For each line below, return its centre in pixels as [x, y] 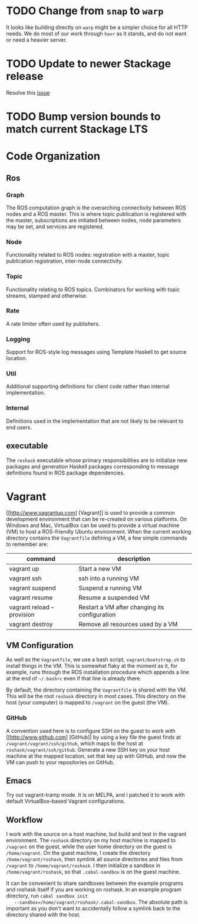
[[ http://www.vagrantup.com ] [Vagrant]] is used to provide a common [91, 513]
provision [22, 615]
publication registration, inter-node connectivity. [65, 261]
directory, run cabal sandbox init [47, 896]
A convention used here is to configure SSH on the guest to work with [91, 731]
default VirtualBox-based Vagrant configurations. [66, 801]
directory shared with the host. [43, 915]
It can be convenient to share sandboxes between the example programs [95, 883]
